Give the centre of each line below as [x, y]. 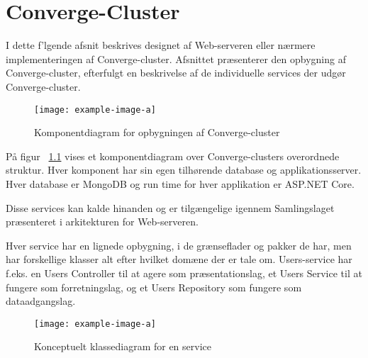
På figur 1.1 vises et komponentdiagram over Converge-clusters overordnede [173, 156]
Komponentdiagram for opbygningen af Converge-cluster [157, 132]
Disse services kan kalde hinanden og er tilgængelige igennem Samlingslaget [170, 207]
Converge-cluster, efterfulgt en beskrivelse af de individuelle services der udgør [176, 73]
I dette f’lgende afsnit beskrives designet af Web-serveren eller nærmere [161, 45]
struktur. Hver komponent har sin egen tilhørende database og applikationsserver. [184, 170]
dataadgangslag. [41, 301]
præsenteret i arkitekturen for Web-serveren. [102, 222]
